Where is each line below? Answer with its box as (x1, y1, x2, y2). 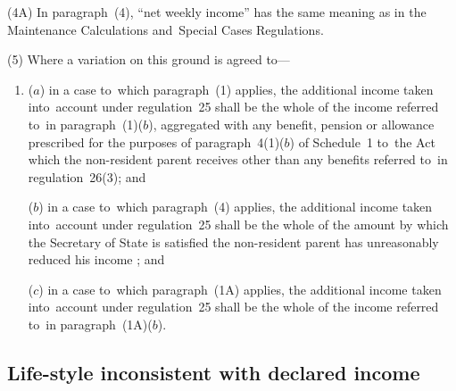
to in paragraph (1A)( (28, 314, 153, 333)
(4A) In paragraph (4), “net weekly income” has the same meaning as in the (7, 3, 427, 21)
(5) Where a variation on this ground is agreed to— (7, 50, 290, 69)
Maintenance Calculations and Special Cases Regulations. (7, 20, 324, 38)
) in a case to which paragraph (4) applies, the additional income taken (38, 197, 433, 216)
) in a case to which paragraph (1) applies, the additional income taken (39, 79, 434, 98)
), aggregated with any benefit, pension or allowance (148, 114, 435, 133)
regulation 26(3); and (28, 167, 146, 186)
